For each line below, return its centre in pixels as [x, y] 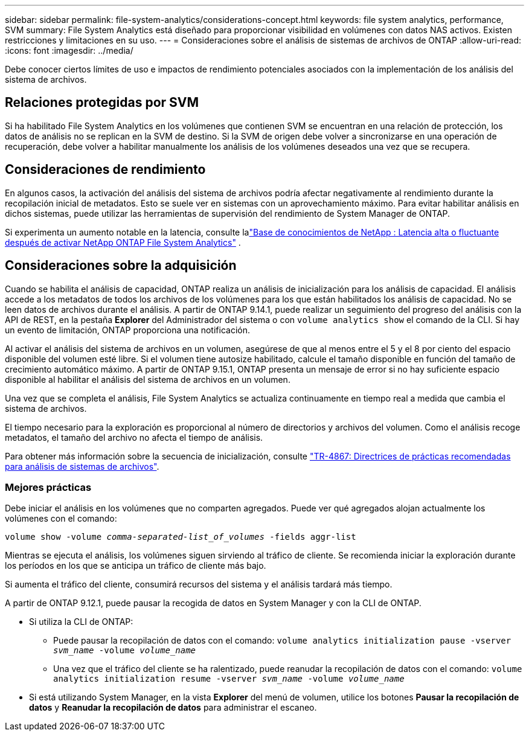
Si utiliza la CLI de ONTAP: [81, 622]
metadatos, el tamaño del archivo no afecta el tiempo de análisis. [134, 437]
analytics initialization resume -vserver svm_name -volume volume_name [229, 679]
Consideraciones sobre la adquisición [121, 266]
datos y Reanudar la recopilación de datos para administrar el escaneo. [173, 708]
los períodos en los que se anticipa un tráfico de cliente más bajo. [136, 566]
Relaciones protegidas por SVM [102, 103]
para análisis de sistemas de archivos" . [82, 466]
